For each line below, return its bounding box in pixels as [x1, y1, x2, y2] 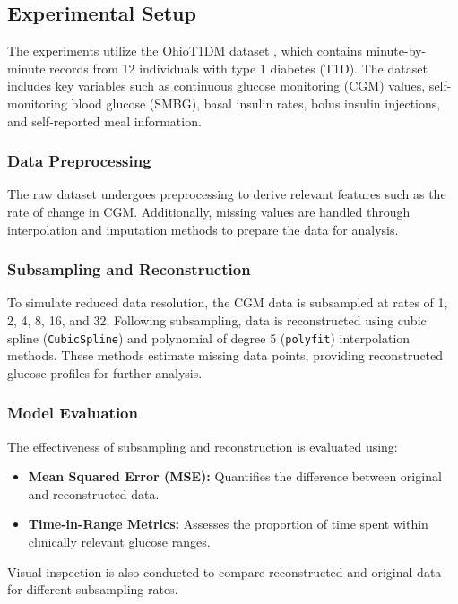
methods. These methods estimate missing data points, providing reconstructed [7, 346, 444, 365]
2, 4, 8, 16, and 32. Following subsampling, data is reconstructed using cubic [7, 310, 427, 329]
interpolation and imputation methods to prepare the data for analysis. [7, 220, 399, 238]
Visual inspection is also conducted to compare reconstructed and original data [7, 562, 442, 581]
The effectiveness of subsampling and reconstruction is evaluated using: [7, 436, 398, 455]
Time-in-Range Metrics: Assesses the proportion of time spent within [28, 514, 428, 533]
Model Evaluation [7, 401, 138, 424]
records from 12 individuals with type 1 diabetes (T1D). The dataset [49, 58, 428, 77]
